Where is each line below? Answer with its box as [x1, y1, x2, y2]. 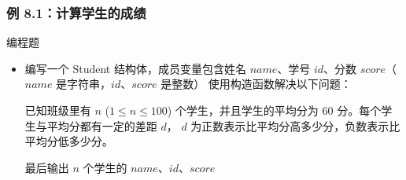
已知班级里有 [24, 102, 91, 118]
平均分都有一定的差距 [46, 117, 157, 134]
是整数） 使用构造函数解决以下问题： [161, 75, 352, 92]
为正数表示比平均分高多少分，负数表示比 [190, 117, 400, 134]
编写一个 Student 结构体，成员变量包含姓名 [24, 60, 246, 76]
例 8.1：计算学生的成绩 [6, 2, 146, 22]
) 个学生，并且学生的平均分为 [167, 102, 319, 118]
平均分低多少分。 [24, 133, 113, 149]
